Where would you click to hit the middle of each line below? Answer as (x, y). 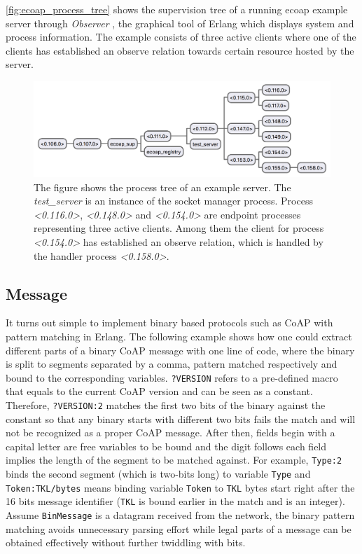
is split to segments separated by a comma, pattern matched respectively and (172, 364)
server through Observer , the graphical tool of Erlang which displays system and (180, 23)
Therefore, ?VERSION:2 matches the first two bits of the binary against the (166, 405)
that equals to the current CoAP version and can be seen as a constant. (159, 391)
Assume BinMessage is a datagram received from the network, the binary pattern (180, 515)
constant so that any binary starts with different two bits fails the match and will (181, 418)
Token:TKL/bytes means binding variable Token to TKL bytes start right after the (180, 487)
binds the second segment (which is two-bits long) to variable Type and (158, 474)
